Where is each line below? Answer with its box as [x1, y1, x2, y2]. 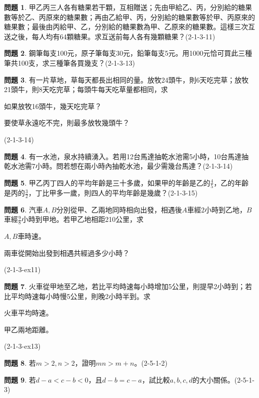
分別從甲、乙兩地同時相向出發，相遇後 [56, 204, 182, 214]
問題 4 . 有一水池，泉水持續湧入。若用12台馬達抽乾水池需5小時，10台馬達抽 [4, 151, 249, 161]
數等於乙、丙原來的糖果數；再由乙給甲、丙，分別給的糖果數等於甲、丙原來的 [4, 11, 255, 22]
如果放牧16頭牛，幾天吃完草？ [4, 100, 102, 111]
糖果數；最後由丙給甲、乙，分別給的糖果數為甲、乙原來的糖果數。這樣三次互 [4, 21, 255, 32]
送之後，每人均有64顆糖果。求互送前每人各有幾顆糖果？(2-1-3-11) [4, 31, 215, 41]
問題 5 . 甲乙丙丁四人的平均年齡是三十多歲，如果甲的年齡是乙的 [4, 177, 210, 188]
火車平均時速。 [4, 307, 53, 318]
